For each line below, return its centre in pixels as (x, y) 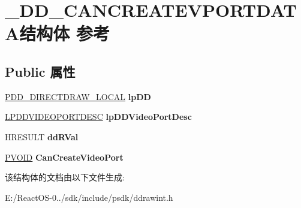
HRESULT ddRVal (42, 136)
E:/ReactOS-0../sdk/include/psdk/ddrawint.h (89, 197)
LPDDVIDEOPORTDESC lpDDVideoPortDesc (98, 117)
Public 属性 (40, 71)
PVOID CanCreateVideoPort (64, 157)
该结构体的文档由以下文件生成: (65, 177)
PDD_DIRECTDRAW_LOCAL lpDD (78, 96)
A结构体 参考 (58, 33)
